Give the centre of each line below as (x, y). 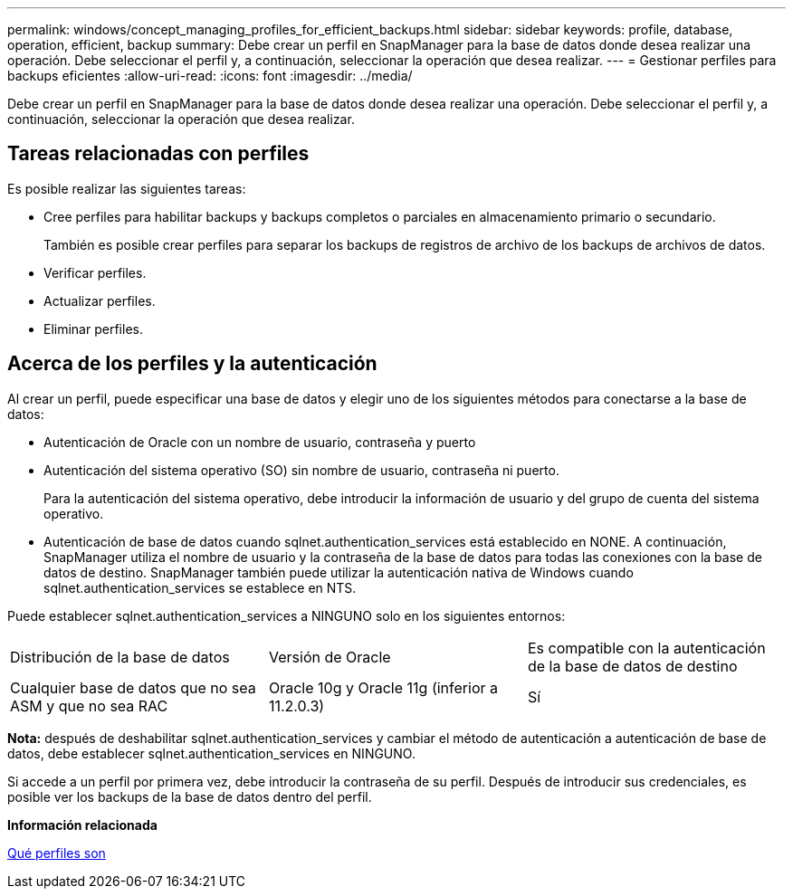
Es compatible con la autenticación (646, 648)
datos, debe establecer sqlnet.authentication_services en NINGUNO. (211, 753)
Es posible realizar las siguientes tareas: (127, 188)
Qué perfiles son (57, 853)
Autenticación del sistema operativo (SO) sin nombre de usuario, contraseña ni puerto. (301, 470)
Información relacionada (82, 825)
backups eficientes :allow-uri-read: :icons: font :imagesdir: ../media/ (210, 76)
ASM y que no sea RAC (89, 705)
